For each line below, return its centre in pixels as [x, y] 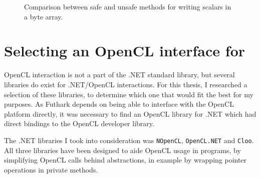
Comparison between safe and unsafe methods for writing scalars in [128, 6]
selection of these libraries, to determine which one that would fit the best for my [129, 94]
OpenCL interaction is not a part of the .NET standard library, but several [119, 75]
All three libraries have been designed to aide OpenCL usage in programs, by [122, 150]
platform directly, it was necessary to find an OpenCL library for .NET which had [130, 113]
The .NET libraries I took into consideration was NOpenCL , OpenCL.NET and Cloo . [129, 140]
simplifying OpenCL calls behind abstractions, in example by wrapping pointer [125, 160]
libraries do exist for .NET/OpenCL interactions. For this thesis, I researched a [126, 84]
